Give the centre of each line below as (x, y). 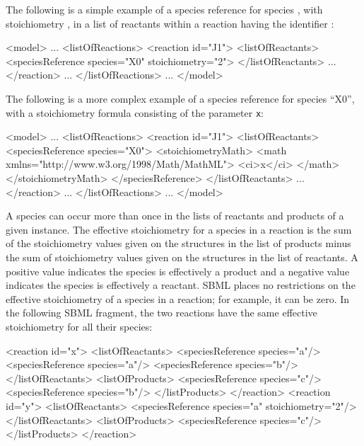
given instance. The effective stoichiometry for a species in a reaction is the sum (179, 229)
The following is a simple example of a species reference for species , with (164, 9)
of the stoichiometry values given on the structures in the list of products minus (178, 243)
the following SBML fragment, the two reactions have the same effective (162, 313)
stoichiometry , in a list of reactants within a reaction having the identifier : (170, 23)
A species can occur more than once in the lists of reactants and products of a (175, 216)
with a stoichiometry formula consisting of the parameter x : (135, 112)
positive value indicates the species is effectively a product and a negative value (178, 271)
